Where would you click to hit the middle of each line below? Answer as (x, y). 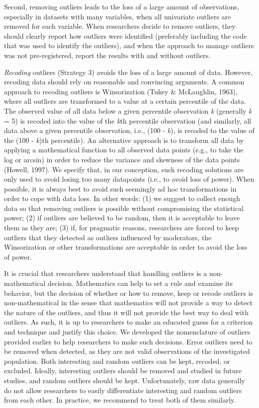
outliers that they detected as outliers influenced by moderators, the (108, 237)
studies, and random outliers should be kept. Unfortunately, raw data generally (125, 380)
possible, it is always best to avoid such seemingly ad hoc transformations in (120, 188)
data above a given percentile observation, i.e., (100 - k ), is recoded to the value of (129, 130)
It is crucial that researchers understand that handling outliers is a (106, 273)
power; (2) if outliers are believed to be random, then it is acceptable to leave (122, 218)
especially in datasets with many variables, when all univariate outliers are (118, 16)
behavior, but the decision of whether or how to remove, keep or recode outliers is (129, 293)
